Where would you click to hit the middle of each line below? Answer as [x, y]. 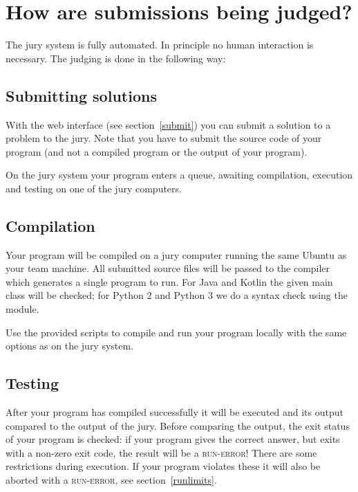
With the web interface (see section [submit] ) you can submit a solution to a [168, 124]
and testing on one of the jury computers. [94, 188]
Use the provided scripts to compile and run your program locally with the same [176, 332]
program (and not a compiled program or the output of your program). [157, 151]
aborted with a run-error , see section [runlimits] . [111, 480]
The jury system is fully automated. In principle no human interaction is [160, 45]
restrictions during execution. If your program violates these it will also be [163, 466]
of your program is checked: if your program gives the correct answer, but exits [173, 439]
